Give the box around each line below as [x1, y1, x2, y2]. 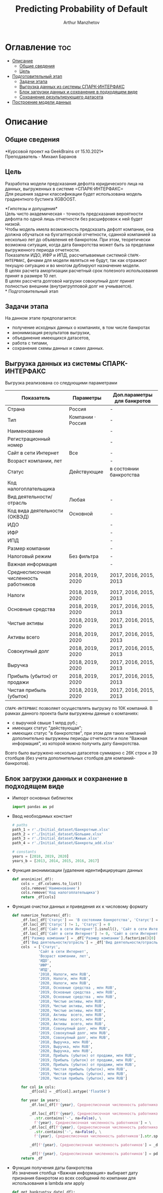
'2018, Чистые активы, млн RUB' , [38, 999, 106, 1004]
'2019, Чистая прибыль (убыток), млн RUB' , [38, 1071, 128, 1076]
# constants [12, 850, 36, 854]
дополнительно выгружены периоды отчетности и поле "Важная [12, 736, 147, 741]
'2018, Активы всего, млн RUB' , [38, 1012, 106, 1017]
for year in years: [21, 1098, 61, 1103]
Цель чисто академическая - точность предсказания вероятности [5, 211, 143, 217]
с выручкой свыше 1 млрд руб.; [12, 720, 78, 726]
